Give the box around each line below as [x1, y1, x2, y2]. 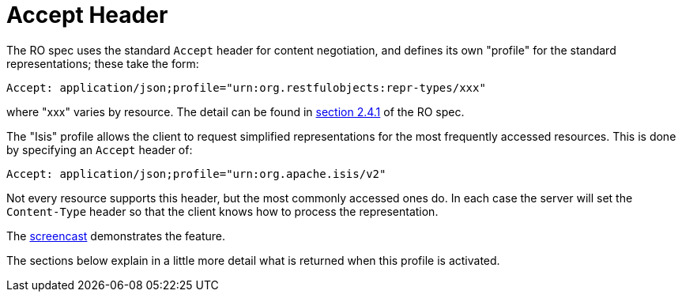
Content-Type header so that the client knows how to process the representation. [6, 204, 439, 218]
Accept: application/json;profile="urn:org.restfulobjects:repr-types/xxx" [6, 81, 486, 94]
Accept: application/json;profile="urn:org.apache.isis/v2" [6, 167, 386, 180]
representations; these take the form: [6, 56, 199, 70]
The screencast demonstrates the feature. [6, 228, 226, 243]
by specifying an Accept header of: [6, 142, 193, 157]
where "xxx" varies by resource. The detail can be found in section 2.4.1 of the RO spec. [6, 104, 465, 119]
